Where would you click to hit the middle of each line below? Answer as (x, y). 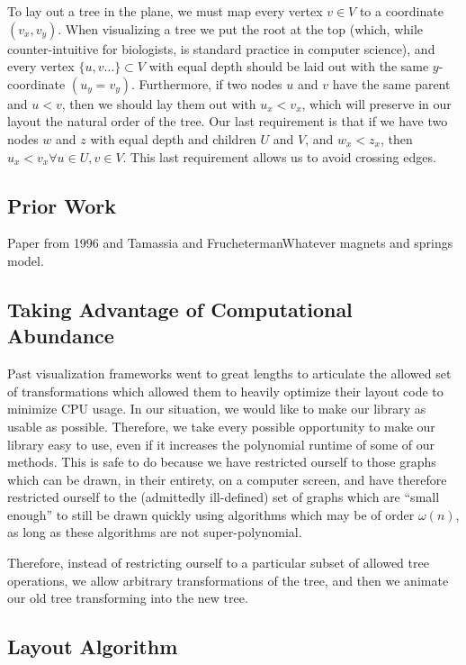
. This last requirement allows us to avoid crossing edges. (279, 156)
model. (26, 260)
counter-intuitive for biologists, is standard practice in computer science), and (221, 48)
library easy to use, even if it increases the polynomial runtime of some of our (221, 444)
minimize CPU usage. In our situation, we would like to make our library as (217, 409)
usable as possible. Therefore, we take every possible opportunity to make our (221, 426)
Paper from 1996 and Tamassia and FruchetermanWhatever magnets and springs (230, 243)
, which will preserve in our (376, 103)
